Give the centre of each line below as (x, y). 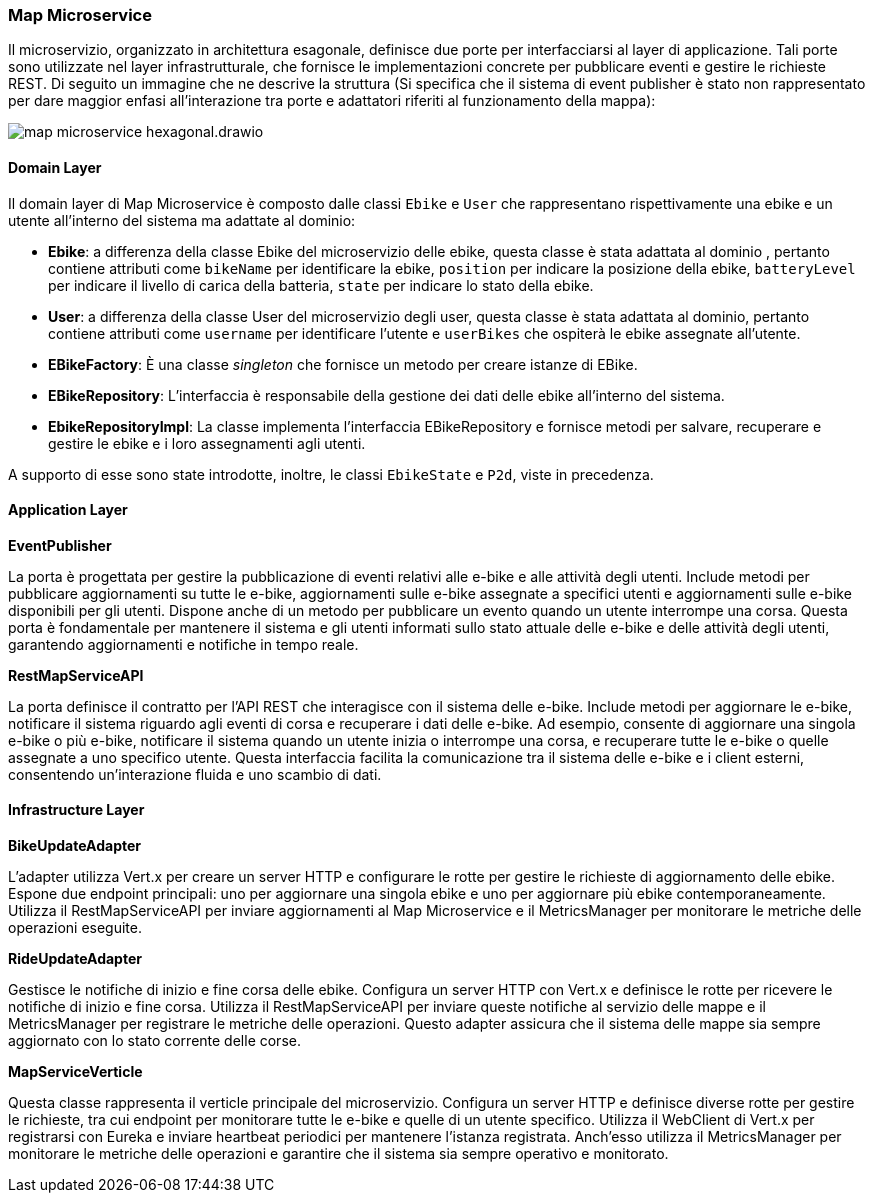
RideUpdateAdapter (75, 959)
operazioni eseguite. (75, 928)
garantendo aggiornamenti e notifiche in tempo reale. (183, 644)
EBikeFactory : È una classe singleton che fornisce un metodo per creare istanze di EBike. (343, 364)
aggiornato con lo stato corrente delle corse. (154, 1041)
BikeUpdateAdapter (75, 846)
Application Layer (68, 510)
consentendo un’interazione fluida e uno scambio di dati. (195, 774)
